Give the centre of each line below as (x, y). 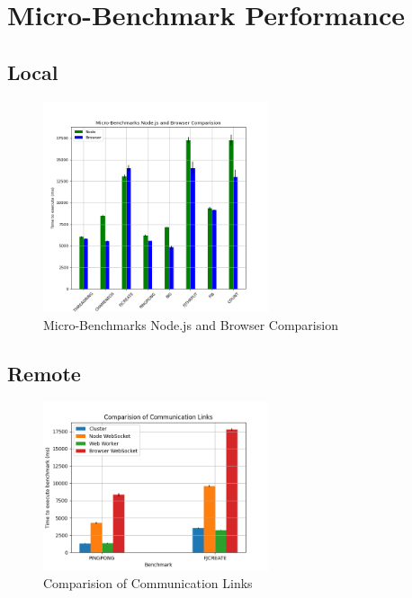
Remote (44, 373)
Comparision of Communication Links (148, 583)
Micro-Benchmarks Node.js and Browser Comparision (191, 324)
